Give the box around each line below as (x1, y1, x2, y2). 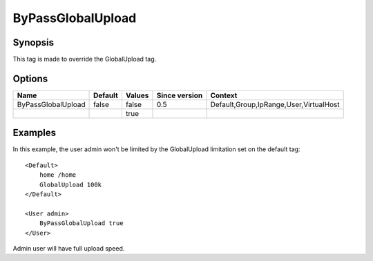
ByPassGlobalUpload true (39, 220, 124, 227)
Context (210, 90, 238, 100)
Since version (156, 90, 203, 100)
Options (12, 72, 48, 84)
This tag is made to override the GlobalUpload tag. (12, 55, 157, 64)
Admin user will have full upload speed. (12, 244, 125, 252)
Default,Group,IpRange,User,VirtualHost (210, 99, 340, 109)
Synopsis (12, 37, 55, 48)
